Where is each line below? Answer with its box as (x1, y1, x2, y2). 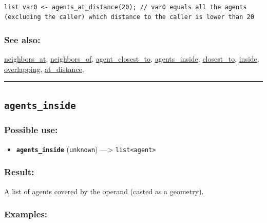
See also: (4, 33, 41, 46)
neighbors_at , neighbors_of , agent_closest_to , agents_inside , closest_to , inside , (4, 53, 259, 64)
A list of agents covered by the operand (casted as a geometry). (4, 185, 204, 196)
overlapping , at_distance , (4, 63, 84, 74)
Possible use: (4, 123, 58, 136)
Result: (4, 165, 34, 178)
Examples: (4, 208, 48, 220)
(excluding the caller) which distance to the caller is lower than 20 (4, 13, 254, 21)
